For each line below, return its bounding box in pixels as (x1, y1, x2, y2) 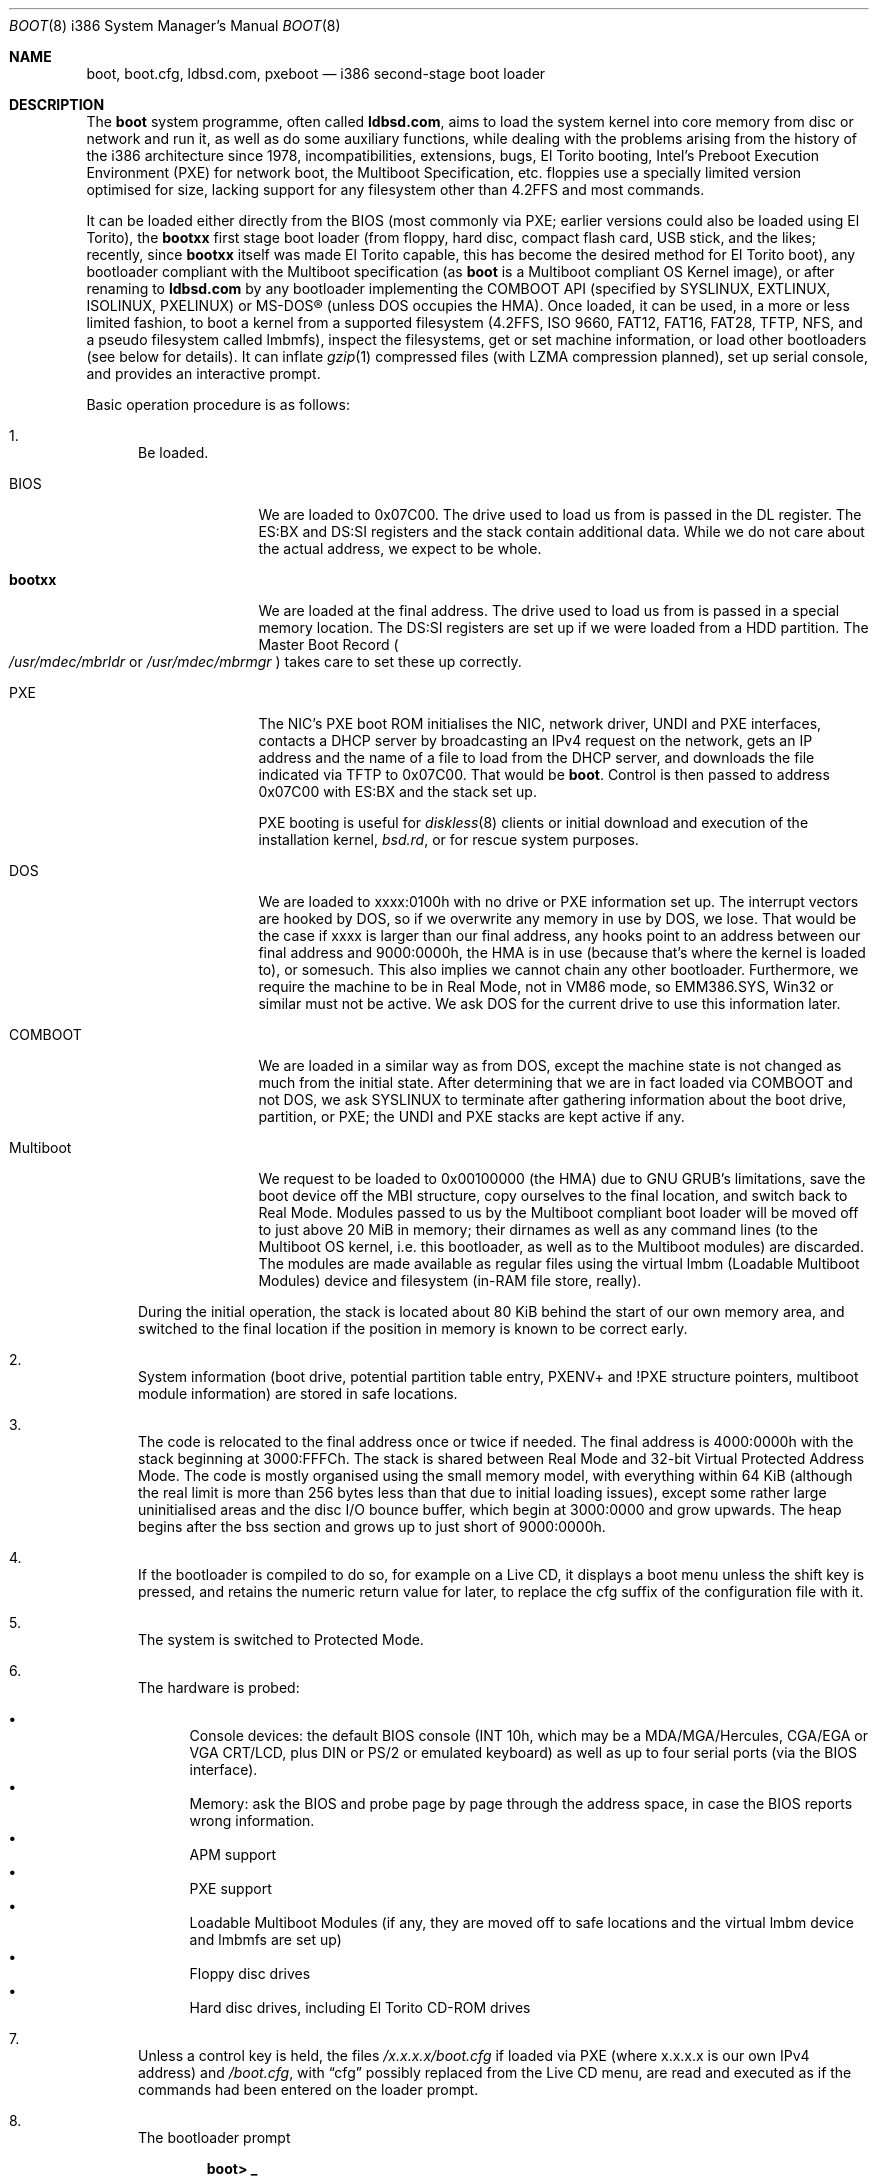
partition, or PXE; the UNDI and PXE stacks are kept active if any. (258, 1108, 685, 1125)
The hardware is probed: (138, 1679, 300, 1696)
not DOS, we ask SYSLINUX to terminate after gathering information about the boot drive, (258, 1091, 847, 1108)
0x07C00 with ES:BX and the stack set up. (258, 783, 537, 800)
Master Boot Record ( (258, 636, 399, 653)
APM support (189, 1846, 277, 1863)
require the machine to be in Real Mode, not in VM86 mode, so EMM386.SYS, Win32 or (258, 978, 834, 995)
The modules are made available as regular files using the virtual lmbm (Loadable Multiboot (258, 1255, 860, 1272)
